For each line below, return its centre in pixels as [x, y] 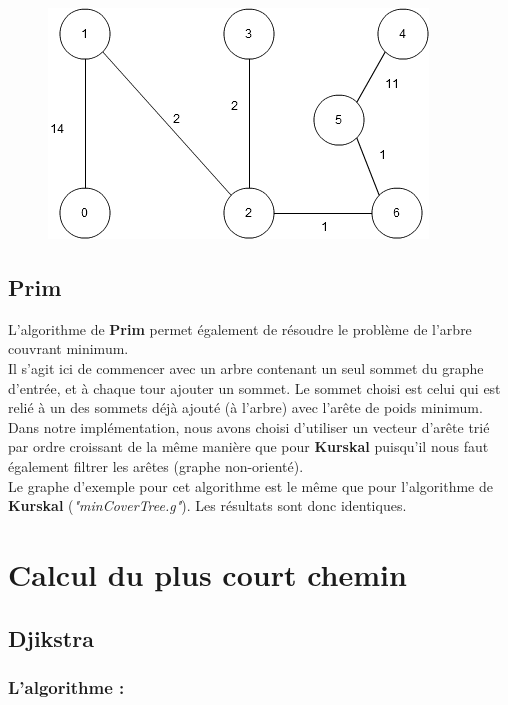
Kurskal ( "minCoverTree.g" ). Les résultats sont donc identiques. [207, 505]
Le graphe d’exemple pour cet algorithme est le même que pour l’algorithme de [250, 485]
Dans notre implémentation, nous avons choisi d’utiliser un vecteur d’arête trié [249, 426]
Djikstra [51, 637]
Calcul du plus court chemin [207, 573]
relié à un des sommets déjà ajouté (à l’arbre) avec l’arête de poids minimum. [245, 407]
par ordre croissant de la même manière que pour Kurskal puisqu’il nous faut [248, 446]
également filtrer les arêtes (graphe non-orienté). [156, 465]
